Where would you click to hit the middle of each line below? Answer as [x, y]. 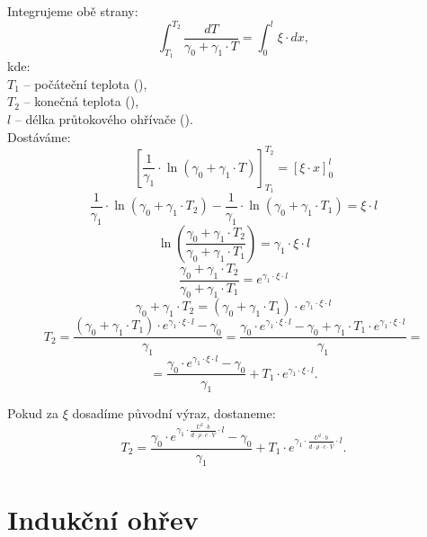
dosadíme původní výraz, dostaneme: [174, 413]
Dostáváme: [39, 136]
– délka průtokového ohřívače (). [104, 119]
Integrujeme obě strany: [73, 11]
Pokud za [33, 413]
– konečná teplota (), [81, 101]
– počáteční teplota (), [85, 83]
